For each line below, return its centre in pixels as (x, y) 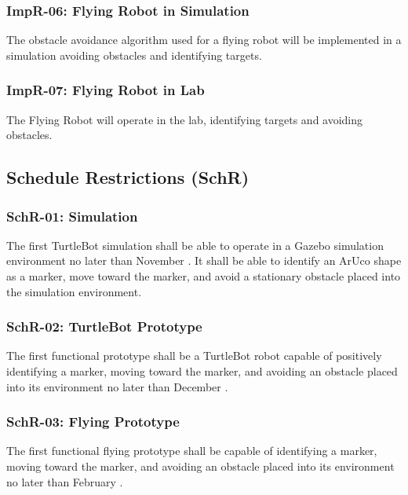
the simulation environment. (74, 291)
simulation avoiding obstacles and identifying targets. (134, 55)
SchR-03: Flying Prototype (93, 422)
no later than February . (65, 481)
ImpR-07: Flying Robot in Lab (106, 90)
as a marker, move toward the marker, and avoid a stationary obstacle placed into (204, 276)
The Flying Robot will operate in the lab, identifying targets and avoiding (185, 119)
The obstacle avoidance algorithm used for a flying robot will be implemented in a (204, 40)
